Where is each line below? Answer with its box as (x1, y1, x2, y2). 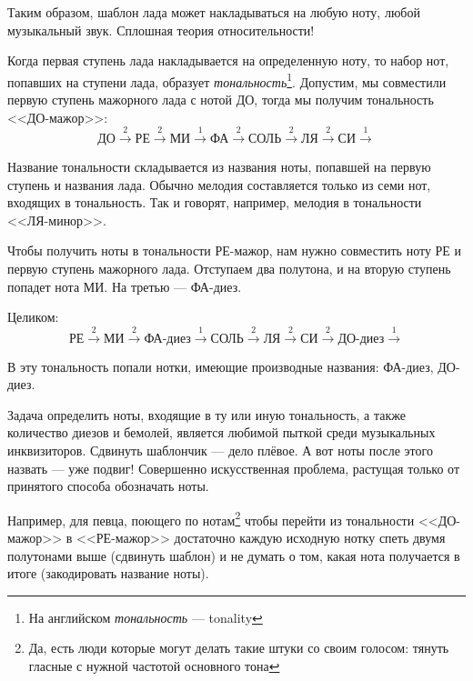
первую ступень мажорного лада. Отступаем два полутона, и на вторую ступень (7, 258, 451, 277)
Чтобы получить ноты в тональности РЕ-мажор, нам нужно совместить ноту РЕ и (7, 241, 462, 260)
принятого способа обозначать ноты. (7, 476, 209, 496)
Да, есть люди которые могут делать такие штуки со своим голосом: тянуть (28, 638, 449, 657)
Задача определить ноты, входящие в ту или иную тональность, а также (7, 405, 406, 424)
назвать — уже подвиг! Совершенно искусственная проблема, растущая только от (7, 458, 460, 477)
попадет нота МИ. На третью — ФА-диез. (7, 276, 242, 295)
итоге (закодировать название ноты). (7, 564, 209, 583)
